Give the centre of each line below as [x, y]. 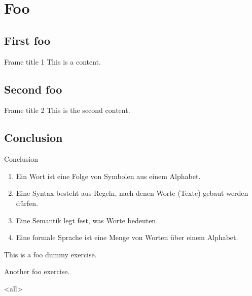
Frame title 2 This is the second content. [67, 110]
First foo [27, 40]
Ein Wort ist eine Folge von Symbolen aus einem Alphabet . [108, 176]
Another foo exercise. [37, 271]
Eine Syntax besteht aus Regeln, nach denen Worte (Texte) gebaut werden [132, 193]
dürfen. [27, 203]
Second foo [33, 89]
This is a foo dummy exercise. [50, 254]
